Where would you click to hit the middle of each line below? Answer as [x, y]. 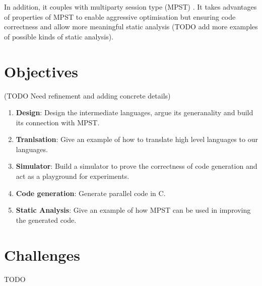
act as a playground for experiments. [73, 176]
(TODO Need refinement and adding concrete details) [87, 95]
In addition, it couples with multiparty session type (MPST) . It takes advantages [130, 7]
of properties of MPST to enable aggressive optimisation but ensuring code [120, 16]
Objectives [41, 71]
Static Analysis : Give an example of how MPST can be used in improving [133, 210]
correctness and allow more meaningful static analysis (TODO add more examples [131, 27]
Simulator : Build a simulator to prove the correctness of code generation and [137, 166]
